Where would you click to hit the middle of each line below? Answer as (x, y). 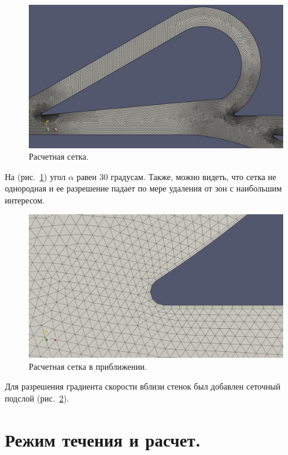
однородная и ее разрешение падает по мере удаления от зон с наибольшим (143, 188)
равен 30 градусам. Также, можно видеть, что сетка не (176, 176)
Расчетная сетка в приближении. (88, 366)
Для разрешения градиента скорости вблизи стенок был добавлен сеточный (143, 386)
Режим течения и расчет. (103, 439)
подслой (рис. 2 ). (37, 398)
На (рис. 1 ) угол (35, 176)
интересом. (25, 200)
